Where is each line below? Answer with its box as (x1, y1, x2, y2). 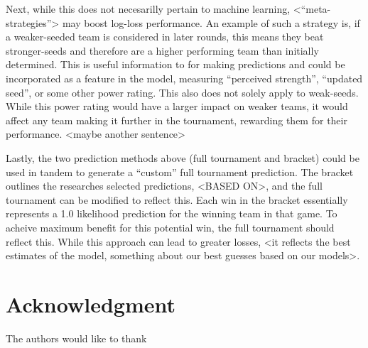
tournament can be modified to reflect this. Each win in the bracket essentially (6, 192, 348, 207)
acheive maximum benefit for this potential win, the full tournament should (6, 219, 335, 234)
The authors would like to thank (6, 330, 147, 345)
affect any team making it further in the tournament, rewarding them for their (6, 112, 347, 127)
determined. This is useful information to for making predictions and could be (6, 57, 345, 72)
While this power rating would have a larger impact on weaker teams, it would (6, 99, 348, 114)
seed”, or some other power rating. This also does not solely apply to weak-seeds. (6, 85, 359, 99)
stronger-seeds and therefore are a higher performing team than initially (6, 43, 319, 58)
